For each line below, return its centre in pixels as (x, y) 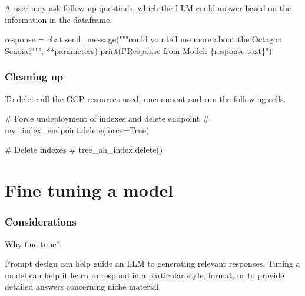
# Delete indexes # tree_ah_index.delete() (84, 149)
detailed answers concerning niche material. (83, 286)
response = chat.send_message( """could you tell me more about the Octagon (144, 39)
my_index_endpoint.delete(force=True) (77, 129)
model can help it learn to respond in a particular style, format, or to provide (145, 275)
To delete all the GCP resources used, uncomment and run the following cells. (145, 98)
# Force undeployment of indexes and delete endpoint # (107, 118)
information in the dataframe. (59, 19)
